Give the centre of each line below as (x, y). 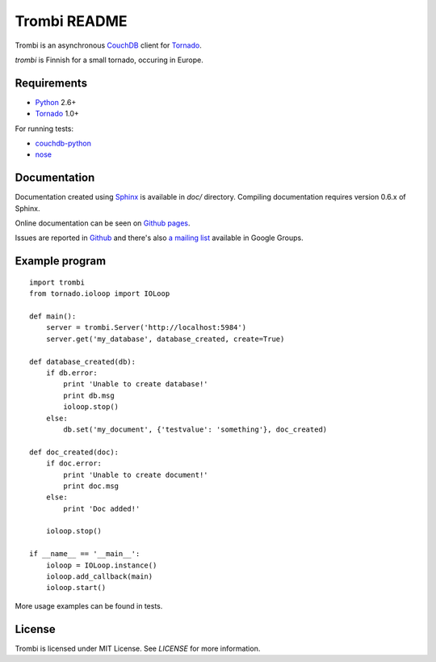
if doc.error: (74, 464)
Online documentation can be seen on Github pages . (103, 223)
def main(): (53, 316)
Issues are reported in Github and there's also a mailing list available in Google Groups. (159, 238)
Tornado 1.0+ (57, 114)
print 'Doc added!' (102, 508)
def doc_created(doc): (74, 452)
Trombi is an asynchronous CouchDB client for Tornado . (108, 45)
